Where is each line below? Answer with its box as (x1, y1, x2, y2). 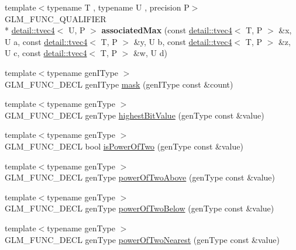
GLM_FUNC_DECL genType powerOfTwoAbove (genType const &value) (5, 171, 276, 183)
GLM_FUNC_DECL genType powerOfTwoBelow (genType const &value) (5, 202, 274, 214)
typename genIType (47, 66, 119, 78)
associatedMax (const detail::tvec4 (101, 24, 232, 36)
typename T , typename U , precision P (47, 1, 190, 13)
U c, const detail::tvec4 (5, 47, 87, 59)
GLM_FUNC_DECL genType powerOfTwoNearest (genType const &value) (5, 233, 280, 245)
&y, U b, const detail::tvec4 (133, 35, 232, 47)
